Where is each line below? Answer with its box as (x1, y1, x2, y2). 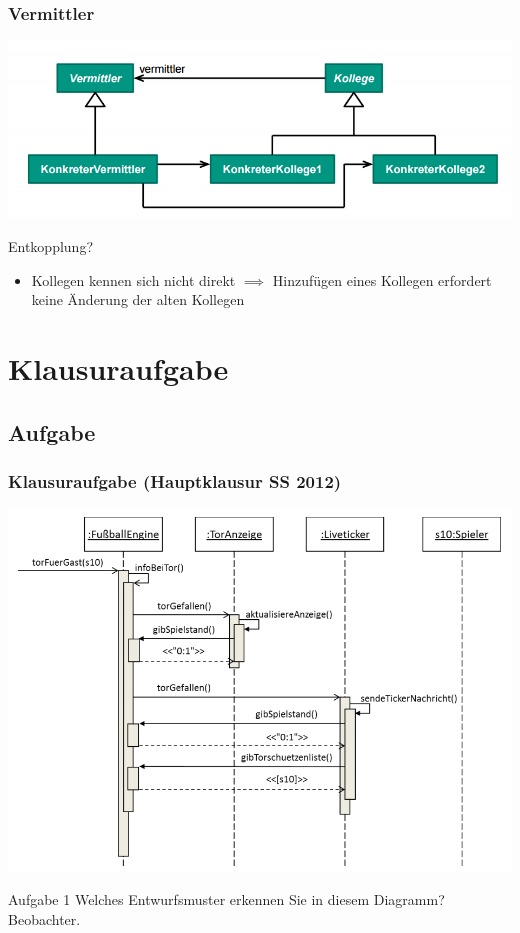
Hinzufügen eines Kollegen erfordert (272, 269, 492, 290)
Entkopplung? (8, 235, 94, 256)
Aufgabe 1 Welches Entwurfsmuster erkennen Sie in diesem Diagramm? (8, 889, 445, 910)
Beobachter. (8, 908, 81, 929)
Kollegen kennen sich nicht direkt (31, 269, 236, 290)
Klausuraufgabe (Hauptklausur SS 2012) (8, 468, 342, 493)
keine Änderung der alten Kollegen (31, 289, 245, 310)
